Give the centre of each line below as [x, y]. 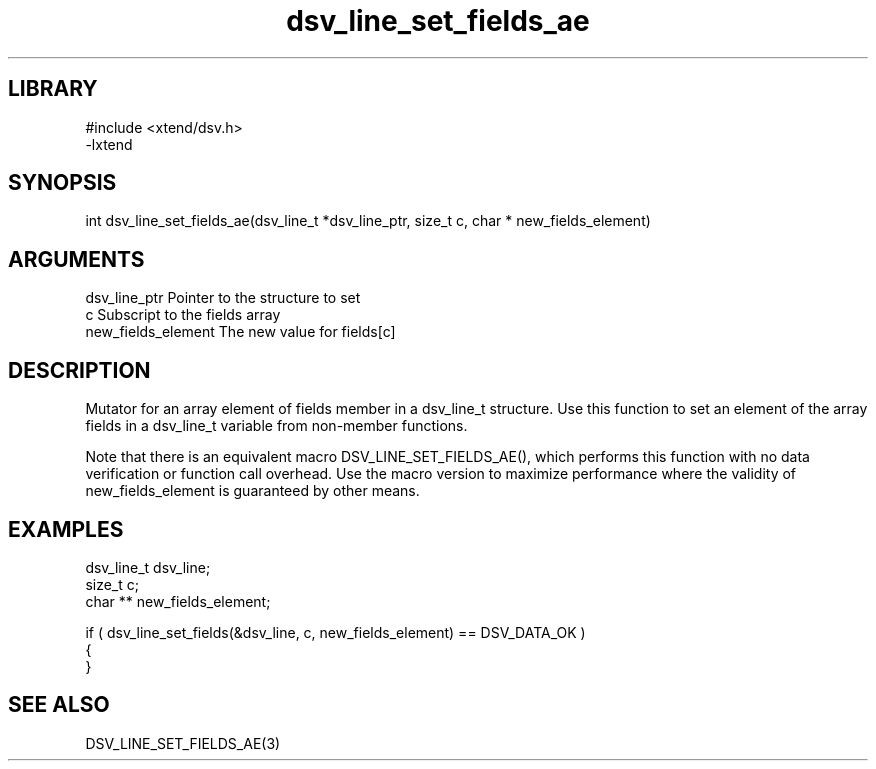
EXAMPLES [66, 529]
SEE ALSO [59, 705]
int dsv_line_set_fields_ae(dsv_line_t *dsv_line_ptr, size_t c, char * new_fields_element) [368, 221]
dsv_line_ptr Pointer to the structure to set [223, 298]
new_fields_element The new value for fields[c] [240, 332]
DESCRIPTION [79, 370]
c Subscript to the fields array [183, 315]
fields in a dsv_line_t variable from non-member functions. [276, 426]
